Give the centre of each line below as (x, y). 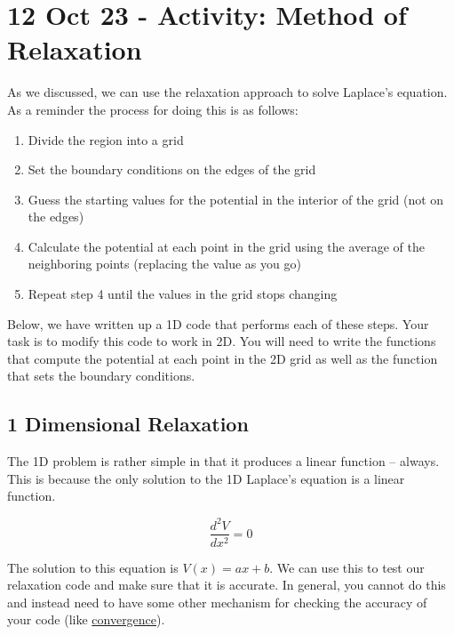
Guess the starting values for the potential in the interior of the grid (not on (236, 199)
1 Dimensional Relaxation (128, 424)
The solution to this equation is (93, 567)
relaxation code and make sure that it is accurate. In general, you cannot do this (227, 585)
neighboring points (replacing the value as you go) (164, 264)
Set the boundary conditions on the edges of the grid (172, 169)
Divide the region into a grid (106, 139)
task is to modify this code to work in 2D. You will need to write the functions (222, 341)
